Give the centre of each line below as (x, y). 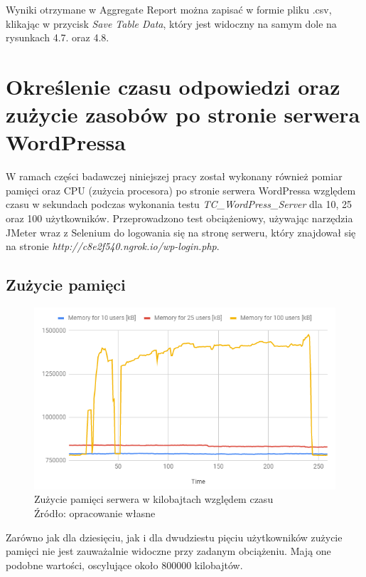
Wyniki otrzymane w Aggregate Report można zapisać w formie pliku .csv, (169, 9)
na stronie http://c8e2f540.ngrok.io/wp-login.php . (113, 246)
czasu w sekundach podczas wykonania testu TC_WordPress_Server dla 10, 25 (179, 204)
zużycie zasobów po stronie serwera (183, 114)
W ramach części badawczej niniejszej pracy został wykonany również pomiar (174, 176)
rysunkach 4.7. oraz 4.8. (58, 37)
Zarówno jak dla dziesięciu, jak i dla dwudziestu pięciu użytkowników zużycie (174, 537)
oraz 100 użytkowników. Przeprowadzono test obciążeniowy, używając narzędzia (179, 218)
